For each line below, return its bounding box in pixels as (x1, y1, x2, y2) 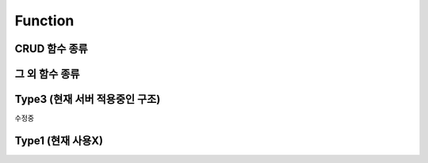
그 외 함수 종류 (14, 67, 80, 81)
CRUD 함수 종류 (14, 42, 89, 55)
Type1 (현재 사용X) (14, 134, 104, 147)
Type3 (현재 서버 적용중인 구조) (14, 93, 161, 106)
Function (14, 12, 75, 29)
